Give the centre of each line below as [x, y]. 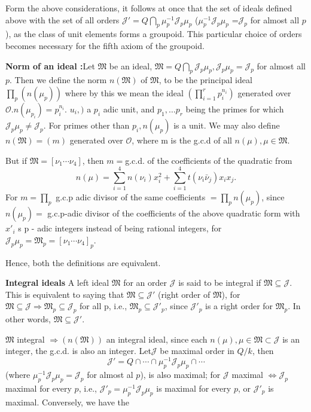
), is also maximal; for [180, 374]
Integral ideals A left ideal [57, 283]
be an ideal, [131, 65]
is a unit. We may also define [227, 125]
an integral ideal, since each [157, 339]
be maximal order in [197, 351]
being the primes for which [235, 109]
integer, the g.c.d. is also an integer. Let [78, 351]
